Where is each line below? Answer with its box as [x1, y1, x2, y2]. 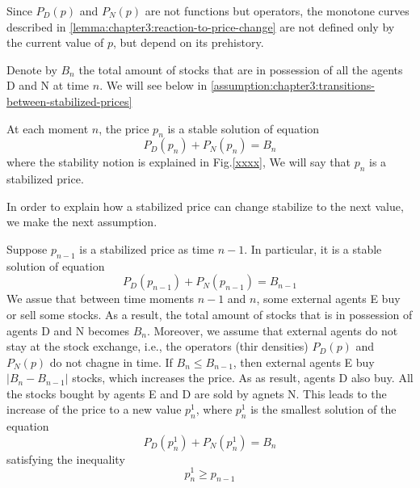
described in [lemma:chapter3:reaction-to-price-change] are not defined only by [6, 18, 395, 35]
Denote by [6, 61, 57, 78]
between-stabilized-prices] [6, 92, 132, 109]
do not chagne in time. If [49, 353, 173, 370]
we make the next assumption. [6, 213, 157, 230]
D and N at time [6, 77, 90, 94]
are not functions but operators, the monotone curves [145, 2, 409, 19]
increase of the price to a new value [6, 401, 182, 418]
